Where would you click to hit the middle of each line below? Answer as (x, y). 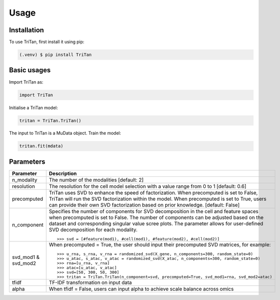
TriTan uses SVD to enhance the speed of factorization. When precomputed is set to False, (153, 193)
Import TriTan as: (26, 82)
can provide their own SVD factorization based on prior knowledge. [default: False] (144, 205)
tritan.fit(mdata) (41, 146)
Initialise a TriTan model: (33, 107)
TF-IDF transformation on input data (90, 282)
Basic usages (30, 70)
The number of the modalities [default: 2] (96, 180)
